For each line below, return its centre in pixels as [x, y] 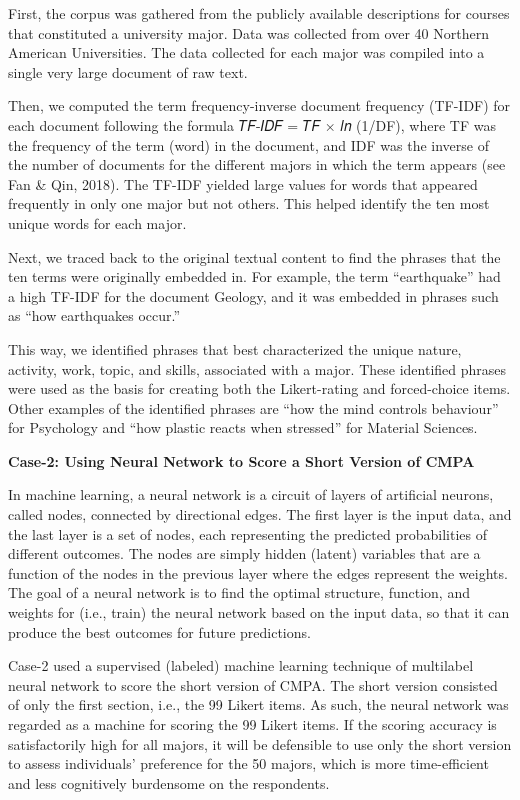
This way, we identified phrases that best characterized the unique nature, [235, 348]
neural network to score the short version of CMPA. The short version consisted [253, 684]
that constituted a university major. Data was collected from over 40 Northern [248, 32]
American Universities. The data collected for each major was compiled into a [246, 52]
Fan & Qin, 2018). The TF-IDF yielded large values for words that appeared [243, 183]
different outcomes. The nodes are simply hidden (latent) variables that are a [244, 553]
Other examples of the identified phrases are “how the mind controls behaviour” [253, 407]
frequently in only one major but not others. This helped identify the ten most [249, 203]
